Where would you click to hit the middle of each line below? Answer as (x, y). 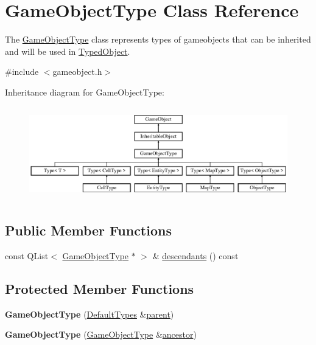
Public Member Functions (88, 230)
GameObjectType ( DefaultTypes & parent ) (90, 314)
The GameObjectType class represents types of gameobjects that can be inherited (158, 39)
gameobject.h (77, 71)
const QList (27, 255)
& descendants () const (195, 255)
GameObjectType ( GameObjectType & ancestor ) (101, 334)
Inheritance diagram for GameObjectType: (85, 92)
